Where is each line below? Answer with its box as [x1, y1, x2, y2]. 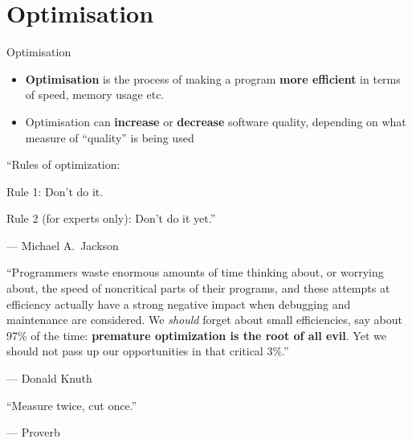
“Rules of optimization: [6, 156, 120, 173]
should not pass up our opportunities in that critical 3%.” [6, 343, 289, 359]
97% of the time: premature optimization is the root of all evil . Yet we [6, 326, 386, 343]
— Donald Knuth [6, 370, 92, 387]
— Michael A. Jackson [6, 236, 119, 253]
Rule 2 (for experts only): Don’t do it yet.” [6, 210, 216, 227]
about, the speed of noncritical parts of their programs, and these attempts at [6, 280, 390, 297]
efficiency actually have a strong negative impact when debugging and [6, 295, 351, 312]
